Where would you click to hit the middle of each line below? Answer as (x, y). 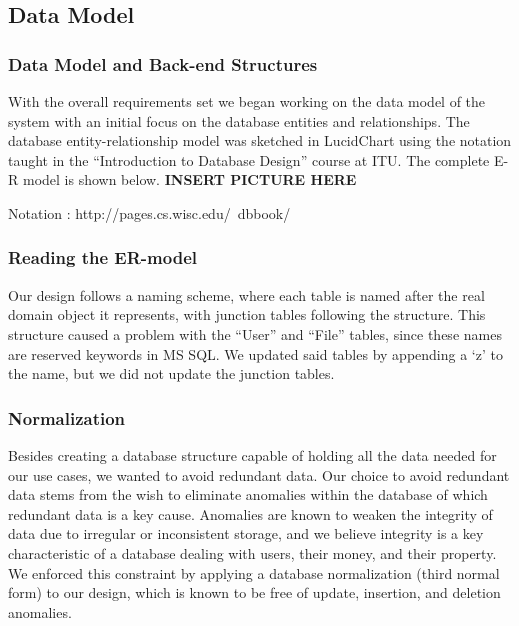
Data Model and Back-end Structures (163, 63)
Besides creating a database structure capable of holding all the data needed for (252, 454)
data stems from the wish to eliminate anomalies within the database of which (248, 494)
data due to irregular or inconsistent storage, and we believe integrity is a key (246, 533)
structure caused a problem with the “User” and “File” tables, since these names (255, 333)
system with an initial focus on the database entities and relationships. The (239, 120)
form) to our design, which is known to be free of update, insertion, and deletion (254, 592)
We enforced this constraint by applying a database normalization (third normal (254, 572)
